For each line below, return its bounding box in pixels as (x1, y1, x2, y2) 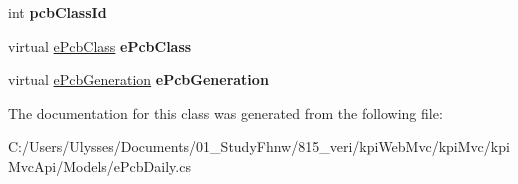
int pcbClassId (8, 2, 107, 22)
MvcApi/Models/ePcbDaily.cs (8, 155, 191, 176)
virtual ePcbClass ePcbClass (8, 35, 192, 56)
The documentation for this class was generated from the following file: (8, 102, 443, 123)
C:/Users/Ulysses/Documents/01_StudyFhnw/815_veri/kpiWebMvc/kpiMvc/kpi (8, 136, 510, 157)
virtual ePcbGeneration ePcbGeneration (8, 69, 269, 90)
